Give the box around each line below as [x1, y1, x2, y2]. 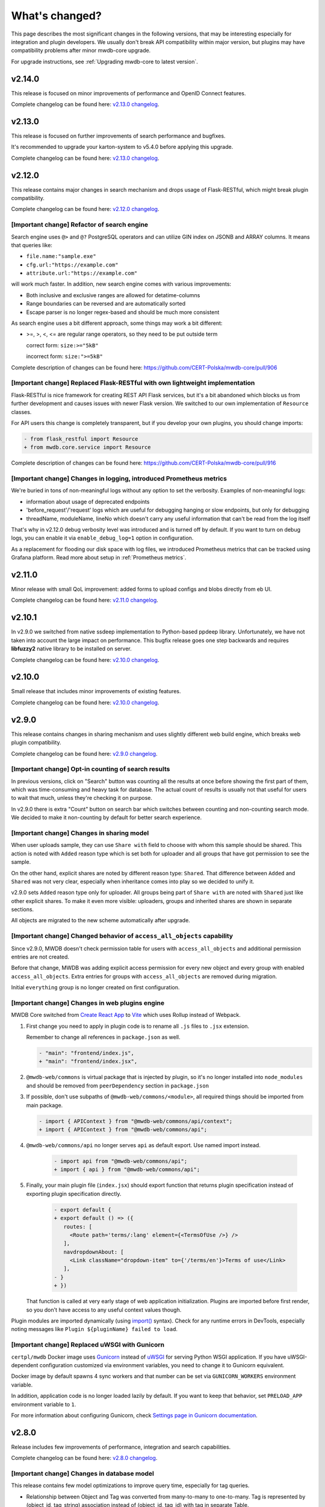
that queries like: [11, 241, 52, 248]
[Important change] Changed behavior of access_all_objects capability [11, 932, 234, 940]
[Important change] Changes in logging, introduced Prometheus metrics [11, 474, 227, 483]
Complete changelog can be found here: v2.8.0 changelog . [11, 1455, 158, 1462]
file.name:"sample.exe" [26, 253, 96, 260]
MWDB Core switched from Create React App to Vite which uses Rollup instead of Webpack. [11, 1011, 241, 1019]
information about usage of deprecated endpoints [26, 498, 150, 505]
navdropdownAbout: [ [63, 1248, 125, 1255]
